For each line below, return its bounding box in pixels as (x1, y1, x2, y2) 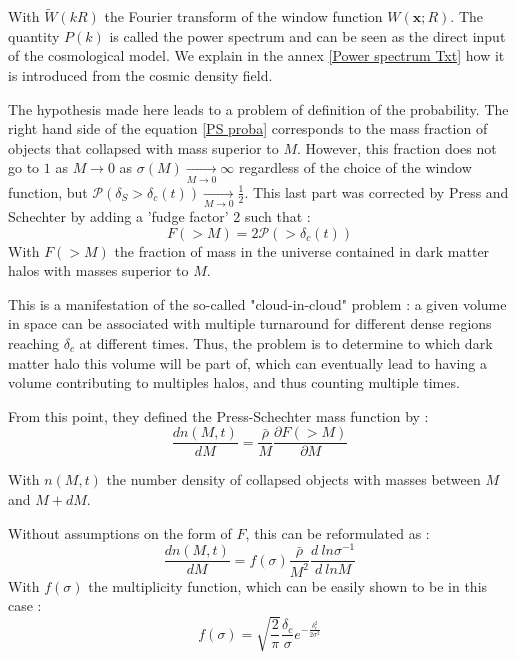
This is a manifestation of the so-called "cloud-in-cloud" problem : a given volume (8, 293, 507, 314)
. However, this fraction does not (297, 137, 497, 158)
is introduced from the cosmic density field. (8, 65, 273, 85)
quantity (8, 25, 60, 46)
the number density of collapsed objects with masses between (106, 469, 481, 490)
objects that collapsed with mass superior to (8, 137, 279, 158)
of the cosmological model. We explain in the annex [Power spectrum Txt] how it (8, 45, 505, 66)
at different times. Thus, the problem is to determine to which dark (79, 333, 493, 353)
